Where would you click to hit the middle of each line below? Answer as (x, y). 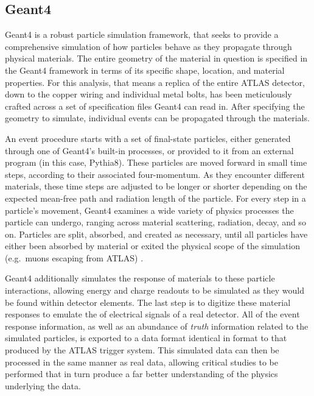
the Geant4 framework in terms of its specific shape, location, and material (145, 70)
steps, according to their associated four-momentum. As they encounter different (155, 174)
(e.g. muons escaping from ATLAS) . (74, 257)
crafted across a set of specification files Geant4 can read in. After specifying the (155, 106)
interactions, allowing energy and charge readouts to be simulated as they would (155, 290)
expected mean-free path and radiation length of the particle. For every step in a (155, 198)
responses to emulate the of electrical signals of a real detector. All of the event (152, 314)
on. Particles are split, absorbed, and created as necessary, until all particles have (156, 234)
